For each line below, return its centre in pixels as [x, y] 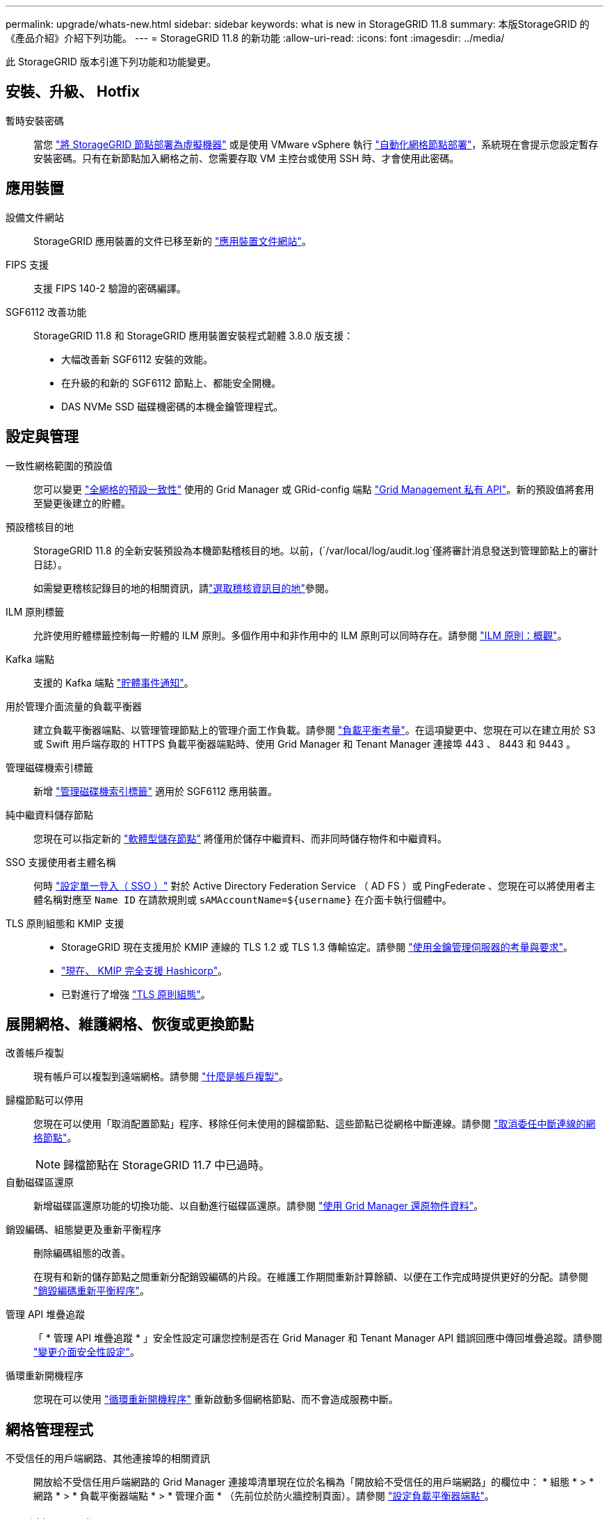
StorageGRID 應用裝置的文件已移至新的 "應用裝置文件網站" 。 [172, 241]
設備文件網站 [35, 217]
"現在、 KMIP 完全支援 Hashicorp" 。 [145, 970]
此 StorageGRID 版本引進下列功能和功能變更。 [111, 62]
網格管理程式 [49, 1429]
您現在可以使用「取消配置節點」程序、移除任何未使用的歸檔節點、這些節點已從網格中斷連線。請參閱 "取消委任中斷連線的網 [315, 1124]
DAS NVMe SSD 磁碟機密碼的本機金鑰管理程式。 [172, 406]
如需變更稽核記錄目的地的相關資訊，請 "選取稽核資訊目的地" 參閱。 [184, 588]
